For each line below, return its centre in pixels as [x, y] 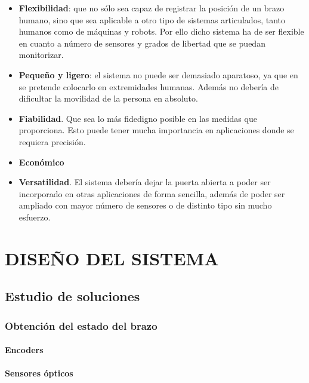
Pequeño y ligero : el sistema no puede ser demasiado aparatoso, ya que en [158, 74]
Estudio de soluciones [72, 296]
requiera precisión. [52, 141]
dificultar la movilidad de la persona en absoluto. [108, 98]
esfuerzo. [35, 217]
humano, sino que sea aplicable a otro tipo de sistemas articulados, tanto [152, 19]
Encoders [24, 350]
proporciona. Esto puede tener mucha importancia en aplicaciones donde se [156, 130]
